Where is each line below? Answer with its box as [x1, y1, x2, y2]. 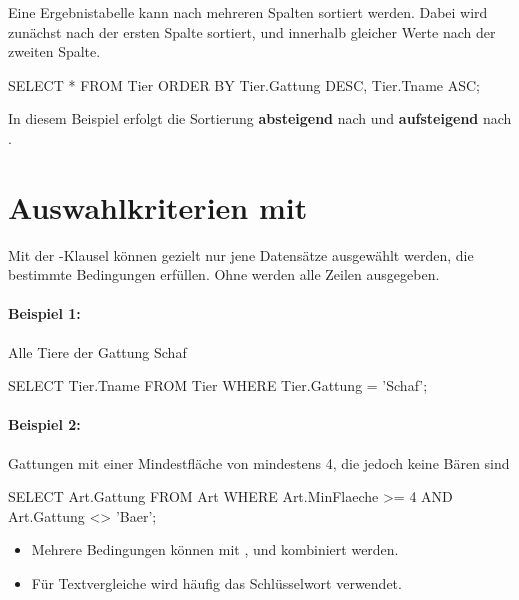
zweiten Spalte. [8, 41, 101, 62]
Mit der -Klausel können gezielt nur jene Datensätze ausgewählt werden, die [8, 244, 474, 265]
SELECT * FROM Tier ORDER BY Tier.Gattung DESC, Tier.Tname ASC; [8, 74, 480, 95]
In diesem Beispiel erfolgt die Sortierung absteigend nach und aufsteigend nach [8, 108, 512, 129]
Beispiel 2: [8, 414, 81, 435]
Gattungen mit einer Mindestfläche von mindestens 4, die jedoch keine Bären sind [8, 452, 510, 473]
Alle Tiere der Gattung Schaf [8, 341, 187, 362]
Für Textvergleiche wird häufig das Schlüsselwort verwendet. [31, 573, 402, 594]
